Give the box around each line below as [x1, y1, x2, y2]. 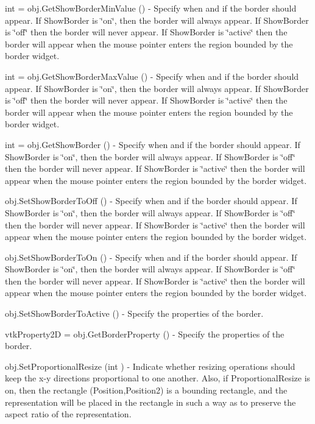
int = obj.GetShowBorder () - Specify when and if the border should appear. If [5, 138, 300, 150]
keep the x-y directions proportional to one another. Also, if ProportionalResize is [5, 372, 311, 384]
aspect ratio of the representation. [5, 408, 132, 420]
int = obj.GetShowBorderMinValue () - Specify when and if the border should [5, 2, 297, 14]
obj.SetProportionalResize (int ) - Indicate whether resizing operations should [5, 359, 296, 372]
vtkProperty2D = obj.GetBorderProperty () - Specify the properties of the [5, 327, 285, 340]
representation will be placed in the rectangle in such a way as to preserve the [5, 395, 296, 408]
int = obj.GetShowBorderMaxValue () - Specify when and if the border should [5, 69, 299, 82]
